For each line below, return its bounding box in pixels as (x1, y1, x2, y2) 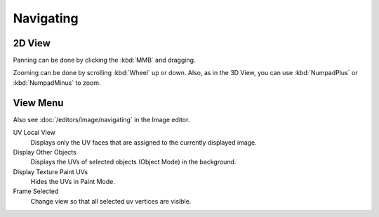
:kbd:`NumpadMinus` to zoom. (13, 78, 101, 87)
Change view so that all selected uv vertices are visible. (30, 197, 192, 205)
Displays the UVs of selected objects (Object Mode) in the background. (30, 158, 237, 166)
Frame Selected (13, 187, 59, 196)
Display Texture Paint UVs (13, 167, 88, 176)
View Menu (13, 97, 64, 109)
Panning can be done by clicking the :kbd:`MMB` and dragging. (13, 56, 196, 65)
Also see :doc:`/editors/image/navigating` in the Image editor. (13, 115, 190, 124)
